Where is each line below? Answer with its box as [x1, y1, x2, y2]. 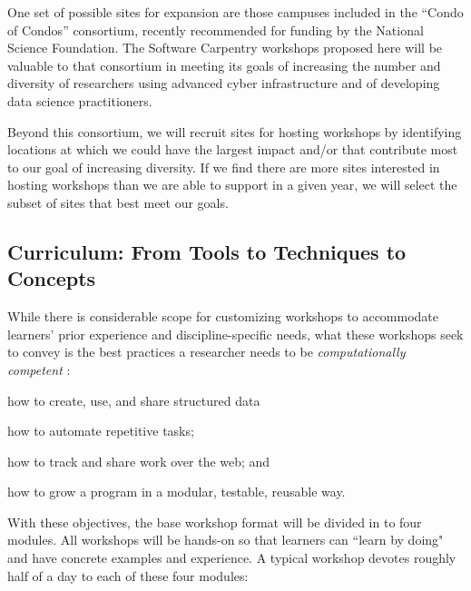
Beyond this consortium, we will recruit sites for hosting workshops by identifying [7, 122, 462, 141]
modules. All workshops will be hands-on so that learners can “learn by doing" [7, 530, 444, 549]
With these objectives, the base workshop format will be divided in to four [7, 512, 422, 531]
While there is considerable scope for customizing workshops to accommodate [7, 307, 439, 326]
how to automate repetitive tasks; [7, 421, 194, 440]
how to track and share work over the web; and [7, 451, 270, 470]
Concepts [7, 264, 96, 292]
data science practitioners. [7, 91, 152, 110]
